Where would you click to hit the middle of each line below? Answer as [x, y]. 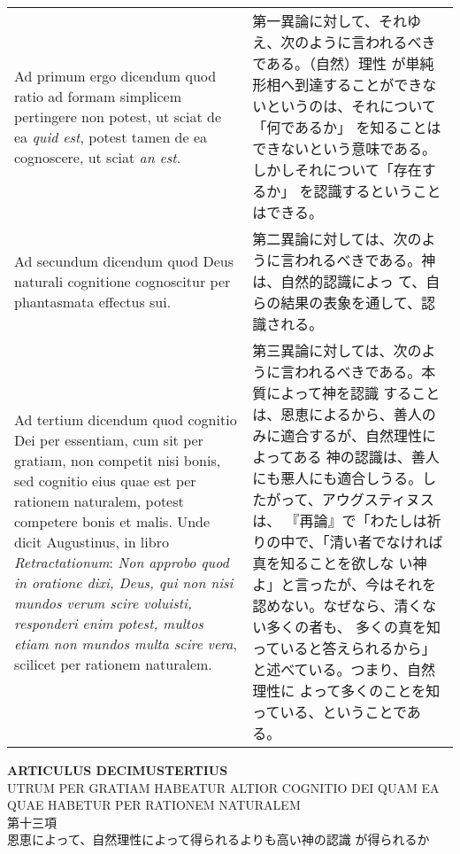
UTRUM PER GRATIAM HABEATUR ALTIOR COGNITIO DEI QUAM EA [223, 787]
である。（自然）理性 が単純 [343, 63]
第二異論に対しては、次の [337, 239]
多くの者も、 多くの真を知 [354, 627]
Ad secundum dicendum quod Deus [124, 260]
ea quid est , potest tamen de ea [111, 136]
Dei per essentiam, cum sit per [109, 439]
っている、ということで [330, 712]
